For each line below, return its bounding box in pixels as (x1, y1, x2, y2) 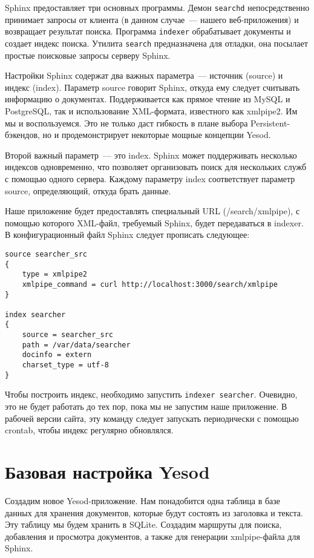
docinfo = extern (22, 350, 92, 359)
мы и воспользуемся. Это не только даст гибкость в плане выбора (5, 116, 248, 129)
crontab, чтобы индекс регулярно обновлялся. (5, 424, 174, 436)
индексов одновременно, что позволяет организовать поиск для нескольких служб (5, 160, 307, 173)
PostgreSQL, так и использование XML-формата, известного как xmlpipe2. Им (5, 104, 298, 117)
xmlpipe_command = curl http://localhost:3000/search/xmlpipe (22, 280, 278, 289)
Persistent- (250, 116, 290, 129)
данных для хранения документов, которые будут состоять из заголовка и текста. (5, 506, 303, 519)
